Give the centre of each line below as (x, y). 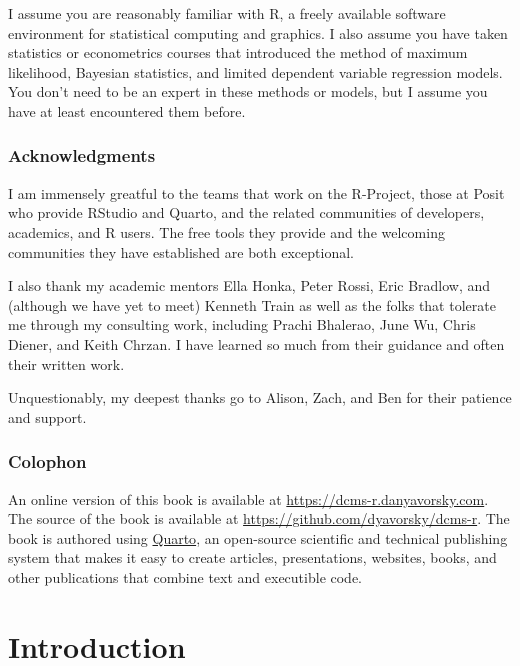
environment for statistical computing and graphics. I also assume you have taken (258, 32)
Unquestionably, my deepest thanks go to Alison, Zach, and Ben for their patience (260, 397)
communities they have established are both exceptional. (181, 251)
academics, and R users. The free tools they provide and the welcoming (226, 231)
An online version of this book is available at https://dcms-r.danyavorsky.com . (248, 498)
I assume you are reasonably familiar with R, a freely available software (227, 13)
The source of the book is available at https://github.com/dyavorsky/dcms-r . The (259, 518)
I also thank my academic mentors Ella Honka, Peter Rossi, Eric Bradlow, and (249, 285)
